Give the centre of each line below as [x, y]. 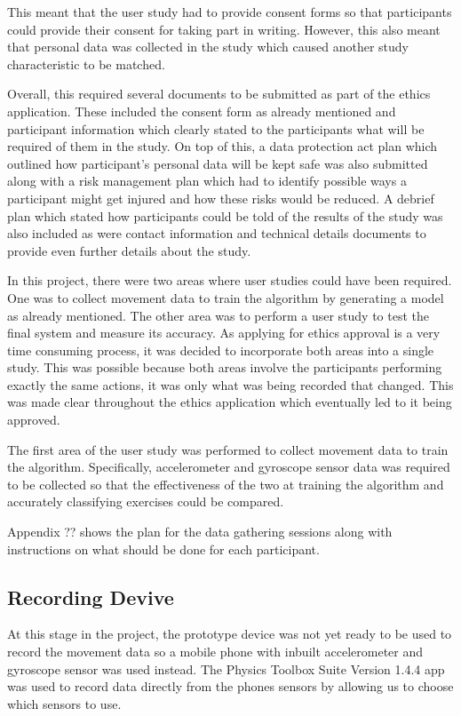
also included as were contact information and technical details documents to [217, 233]
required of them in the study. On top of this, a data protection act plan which [223, 146]
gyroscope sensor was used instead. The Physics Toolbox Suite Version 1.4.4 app [226, 668]
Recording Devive [91, 597]
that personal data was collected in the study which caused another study [208, 47]
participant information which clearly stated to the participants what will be [216, 128]
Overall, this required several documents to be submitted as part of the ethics [219, 94]
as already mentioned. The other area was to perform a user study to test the [219, 315]
